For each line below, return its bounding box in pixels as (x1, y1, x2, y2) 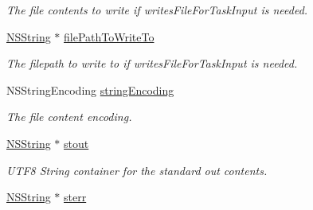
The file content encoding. (6, 108, 132, 125)
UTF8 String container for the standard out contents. (6, 161, 268, 178)
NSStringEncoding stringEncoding (6, 81, 174, 98)
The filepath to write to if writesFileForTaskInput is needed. (6, 55, 298, 72)
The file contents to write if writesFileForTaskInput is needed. (6, 2, 308, 17)
